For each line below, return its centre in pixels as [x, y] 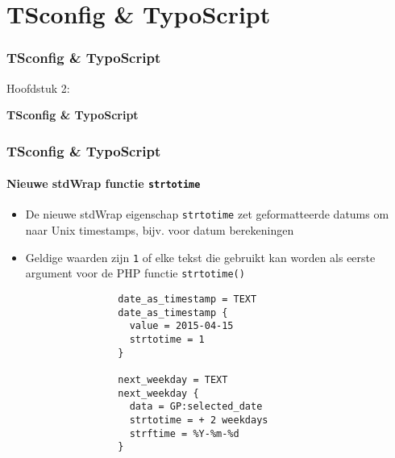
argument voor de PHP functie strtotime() [135, 273]
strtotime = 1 [167, 340]
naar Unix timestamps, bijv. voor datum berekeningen [160, 230]
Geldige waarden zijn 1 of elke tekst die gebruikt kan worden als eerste [200, 257]
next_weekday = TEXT [173, 379]
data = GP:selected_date [196, 407]
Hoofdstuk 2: [38, 87]
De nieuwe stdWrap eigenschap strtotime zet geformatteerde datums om [207, 214]
